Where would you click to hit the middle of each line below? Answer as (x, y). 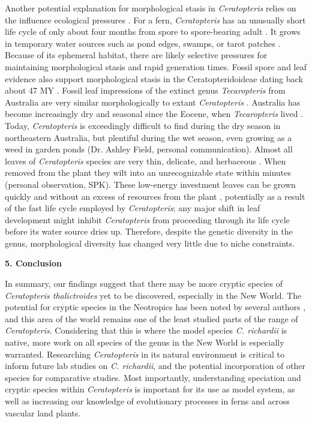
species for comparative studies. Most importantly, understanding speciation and (153, 377)
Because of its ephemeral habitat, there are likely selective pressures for (136, 55)
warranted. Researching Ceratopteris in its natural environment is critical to (145, 354)
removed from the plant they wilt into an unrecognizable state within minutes (148, 172)
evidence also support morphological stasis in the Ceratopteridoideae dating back (154, 78)
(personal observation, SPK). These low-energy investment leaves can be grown (150, 184)
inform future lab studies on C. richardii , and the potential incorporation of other (155, 366)
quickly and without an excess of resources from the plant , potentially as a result (155, 196)
